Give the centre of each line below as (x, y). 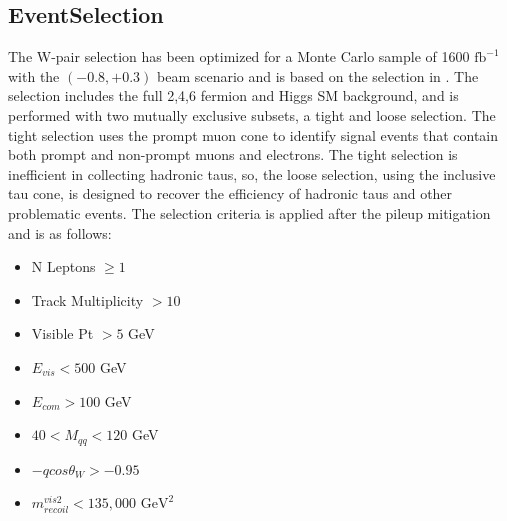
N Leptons (63, 266)
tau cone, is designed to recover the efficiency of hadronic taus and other (230, 193)
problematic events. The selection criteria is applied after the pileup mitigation (249, 212)
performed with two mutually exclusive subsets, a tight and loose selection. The (252, 114)
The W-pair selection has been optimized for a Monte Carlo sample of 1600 (239, 56)
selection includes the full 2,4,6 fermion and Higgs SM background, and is (233, 95)
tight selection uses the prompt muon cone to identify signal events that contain (253, 134)
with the (34, 75)
